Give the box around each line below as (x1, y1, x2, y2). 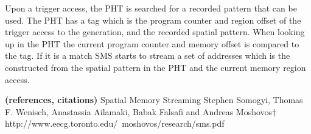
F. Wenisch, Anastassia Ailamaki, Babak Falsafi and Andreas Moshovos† (5, 105, 276, 118)
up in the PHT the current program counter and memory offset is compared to (5, 37, 299, 50)
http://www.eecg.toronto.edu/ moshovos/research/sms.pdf (5, 117, 225, 130)
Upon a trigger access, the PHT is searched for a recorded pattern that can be (5, 2, 297, 14)
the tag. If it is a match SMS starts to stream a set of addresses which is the (5, 49, 290, 62)
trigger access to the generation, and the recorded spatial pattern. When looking (5, 25, 305, 38)
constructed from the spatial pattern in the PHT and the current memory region (5, 61, 306, 73)
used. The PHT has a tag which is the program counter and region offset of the (5, 13, 301, 26)
